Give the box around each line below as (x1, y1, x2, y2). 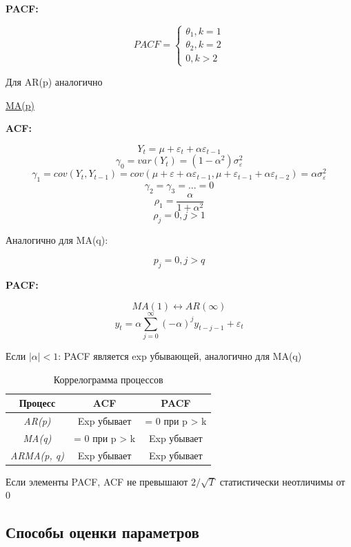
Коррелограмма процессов (53, 372, 163, 386)
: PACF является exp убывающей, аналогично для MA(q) (58, 348, 302, 363)
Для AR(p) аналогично (6, 75, 103, 89)
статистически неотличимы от (219, 474, 345, 488)
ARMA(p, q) (10, 448, 64, 462)
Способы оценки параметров (6, 521, 199, 543)
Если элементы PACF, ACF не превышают (6, 474, 188, 488)
